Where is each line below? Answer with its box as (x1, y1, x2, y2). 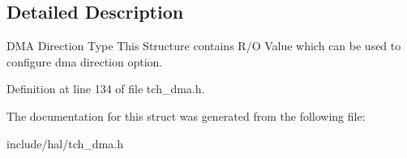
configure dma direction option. (6, 53, 163, 70)
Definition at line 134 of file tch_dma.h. (6, 80, 205, 97)
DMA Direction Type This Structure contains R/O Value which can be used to (6, 37, 401, 54)
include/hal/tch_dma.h (6, 135, 123, 152)
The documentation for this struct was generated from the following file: (6, 107, 366, 124)
